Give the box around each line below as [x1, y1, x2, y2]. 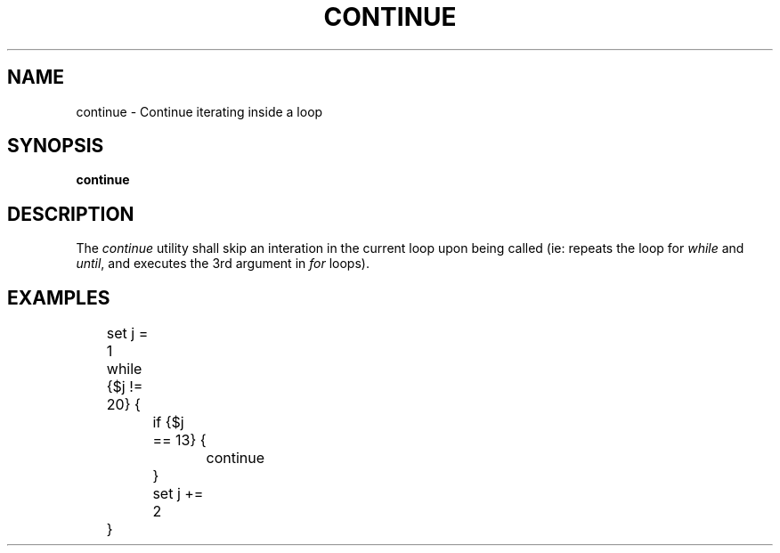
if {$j [152, 413, 184, 432]
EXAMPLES [7, 286, 110, 309]
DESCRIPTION [7, 202, 134, 225]
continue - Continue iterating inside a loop [76, 103, 323, 119]
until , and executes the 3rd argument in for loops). [76, 256, 370, 272]
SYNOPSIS [7, 134, 104, 158]
